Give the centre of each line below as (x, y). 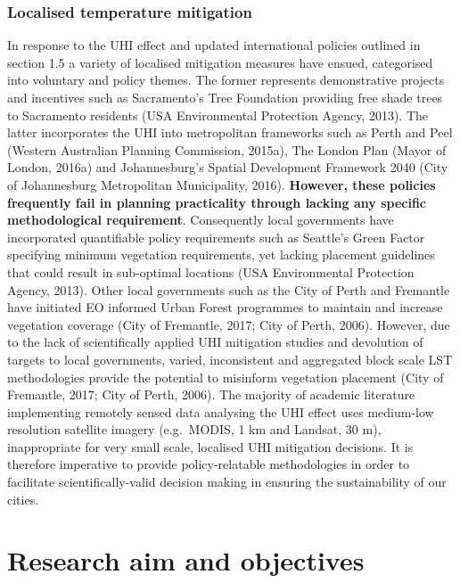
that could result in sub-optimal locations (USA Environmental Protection (211, 271)
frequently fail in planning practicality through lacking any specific (217, 202)
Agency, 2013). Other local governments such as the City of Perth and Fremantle (229, 289)
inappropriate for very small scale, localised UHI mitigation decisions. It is (210, 446)
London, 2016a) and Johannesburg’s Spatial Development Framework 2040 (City (228, 167)
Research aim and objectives (186, 560)
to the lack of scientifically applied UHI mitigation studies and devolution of (215, 342)
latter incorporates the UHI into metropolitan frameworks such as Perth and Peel (230, 132)
